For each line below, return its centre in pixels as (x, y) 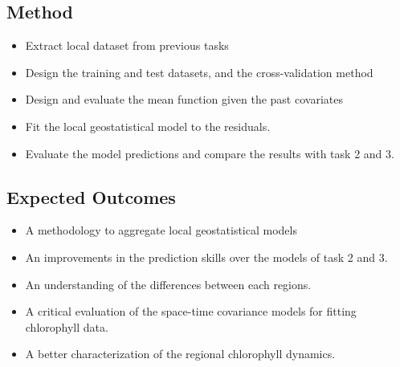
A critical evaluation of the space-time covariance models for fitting (191, 311)
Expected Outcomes (91, 196)
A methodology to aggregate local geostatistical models (161, 230)
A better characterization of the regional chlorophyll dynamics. (180, 354)
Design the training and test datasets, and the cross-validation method (199, 72)
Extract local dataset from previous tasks (127, 45)
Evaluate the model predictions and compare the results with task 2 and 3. (210, 153)
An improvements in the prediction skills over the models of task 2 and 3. (206, 257)
